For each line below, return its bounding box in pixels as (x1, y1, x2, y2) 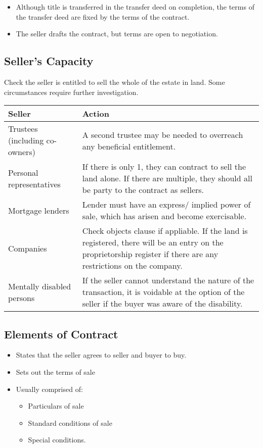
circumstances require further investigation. (4, 86, 139, 97)
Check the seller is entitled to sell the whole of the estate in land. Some (4, 76, 225, 87)
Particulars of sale (28, 401, 84, 411)
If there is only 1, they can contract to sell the (82, 161, 246, 173)
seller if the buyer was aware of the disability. (82, 297, 243, 310)
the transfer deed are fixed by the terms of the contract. (16, 11, 190, 22)
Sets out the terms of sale (16, 366, 95, 377)
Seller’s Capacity (4, 53, 94, 69)
